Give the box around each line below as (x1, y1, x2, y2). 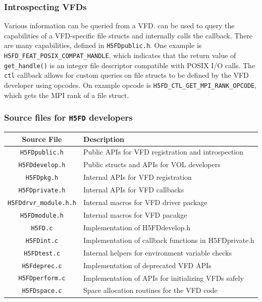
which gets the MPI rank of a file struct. (4, 89, 129, 100)
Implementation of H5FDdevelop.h (83, 222, 190, 232)
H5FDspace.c (22, 287, 62, 295)
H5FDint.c (25, 237, 59, 244)
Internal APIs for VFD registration (83, 172, 192, 182)
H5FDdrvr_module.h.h (8, 199, 77, 207)
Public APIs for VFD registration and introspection (83, 146, 244, 157)
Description (83, 133, 125, 144)
